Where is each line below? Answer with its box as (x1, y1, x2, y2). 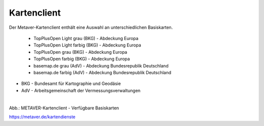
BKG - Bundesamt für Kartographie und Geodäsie (21, 81, 121, 86)
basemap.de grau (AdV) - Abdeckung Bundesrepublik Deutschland (33, 63, 169, 68)
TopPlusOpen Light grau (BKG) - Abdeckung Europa (33, 35, 139, 41)
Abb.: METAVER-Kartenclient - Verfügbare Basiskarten (9, 105, 119, 111)
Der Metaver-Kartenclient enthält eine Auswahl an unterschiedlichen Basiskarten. (9, 24, 173, 30)
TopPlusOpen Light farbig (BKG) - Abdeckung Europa (33, 42, 141, 48)
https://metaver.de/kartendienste (9, 114, 76, 120)
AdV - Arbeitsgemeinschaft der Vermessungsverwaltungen (21, 87, 141, 93)
